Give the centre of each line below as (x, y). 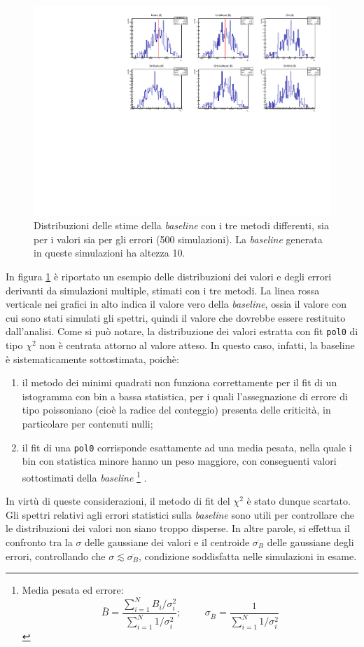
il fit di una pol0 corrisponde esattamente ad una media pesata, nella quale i (187, 447)
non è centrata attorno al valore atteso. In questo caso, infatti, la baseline (197, 345)
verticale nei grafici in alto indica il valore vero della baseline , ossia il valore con (176, 304)
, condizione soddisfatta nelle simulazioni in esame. (248, 556)
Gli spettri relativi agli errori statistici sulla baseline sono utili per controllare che (180, 514)
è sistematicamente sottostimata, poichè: (92, 359)
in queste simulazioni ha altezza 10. (110, 253)
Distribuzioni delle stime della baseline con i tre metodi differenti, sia (181, 225)
